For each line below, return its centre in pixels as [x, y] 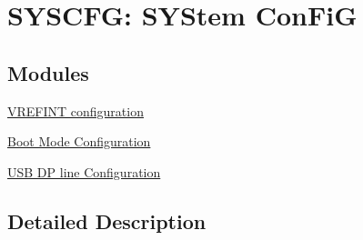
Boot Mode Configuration [79, 141]
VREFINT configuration [76, 110]
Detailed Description [107, 220]
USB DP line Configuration [84, 171]
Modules [48, 72]
